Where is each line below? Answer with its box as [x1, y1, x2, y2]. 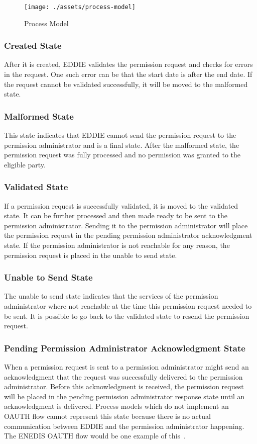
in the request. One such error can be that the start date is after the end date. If [4, 69, 252, 79]
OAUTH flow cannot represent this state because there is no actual [4, 411, 211, 421]
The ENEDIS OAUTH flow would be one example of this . [4, 430, 186, 441]
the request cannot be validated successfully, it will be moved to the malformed [4, 78, 248, 89]
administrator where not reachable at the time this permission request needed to [4, 301, 252, 311]
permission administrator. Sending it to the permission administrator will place [4, 220, 248, 230]
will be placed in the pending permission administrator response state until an [4, 391, 245, 401]
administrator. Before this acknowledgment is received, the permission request [4, 381, 244, 392]
